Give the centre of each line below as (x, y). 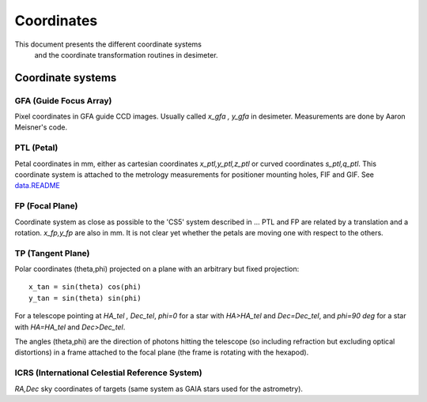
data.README (38, 186)
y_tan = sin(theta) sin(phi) (85, 298)
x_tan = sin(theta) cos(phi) (85, 287)
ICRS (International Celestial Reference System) (108, 373)
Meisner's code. (41, 127)
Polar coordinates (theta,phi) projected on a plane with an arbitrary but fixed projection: (157, 269)
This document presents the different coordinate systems (108, 44)
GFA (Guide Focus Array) (63, 100)
